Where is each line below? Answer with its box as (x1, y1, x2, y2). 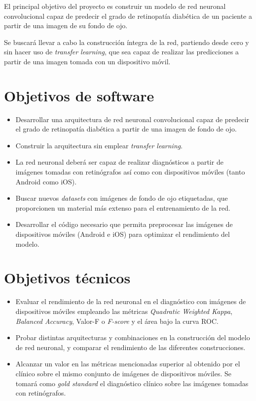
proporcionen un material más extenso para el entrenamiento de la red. (15, 202, 230, 213)
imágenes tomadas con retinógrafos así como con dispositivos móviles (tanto (15, 167, 245, 177)
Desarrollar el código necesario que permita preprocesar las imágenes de (15, 219, 233, 229)
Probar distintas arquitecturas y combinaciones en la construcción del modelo (15, 332, 250, 343)
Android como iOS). (15, 176, 77, 186)
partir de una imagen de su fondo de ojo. (4, 20, 128, 31)
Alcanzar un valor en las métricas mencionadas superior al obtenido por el (15, 358, 240, 369)
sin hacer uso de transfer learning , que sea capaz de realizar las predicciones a (4, 46, 239, 57)
